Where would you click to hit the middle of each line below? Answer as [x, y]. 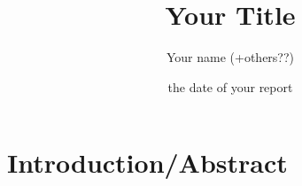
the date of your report [230, 86]
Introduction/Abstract [147, 163]
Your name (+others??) [230, 57]
